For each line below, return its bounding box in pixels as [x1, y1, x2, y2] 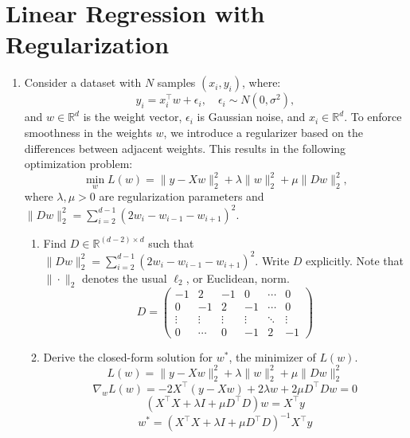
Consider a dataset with [24, 74, 142, 91]
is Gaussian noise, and [197, 108, 306, 125]
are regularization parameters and [99, 188, 264, 205]
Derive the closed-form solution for [43, 348, 213, 365]
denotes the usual [82, 269, 167, 286]
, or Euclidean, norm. [185, 269, 290, 286]
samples [157, 74, 196, 91]
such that [148, 234, 194, 251]
